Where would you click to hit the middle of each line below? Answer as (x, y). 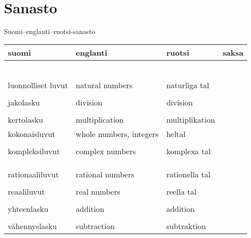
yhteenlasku (28, 208)
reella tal (181, 191)
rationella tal (188, 174)
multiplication (100, 119)
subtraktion (186, 226)
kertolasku (26, 119)
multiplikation (191, 119)
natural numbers (104, 85)
